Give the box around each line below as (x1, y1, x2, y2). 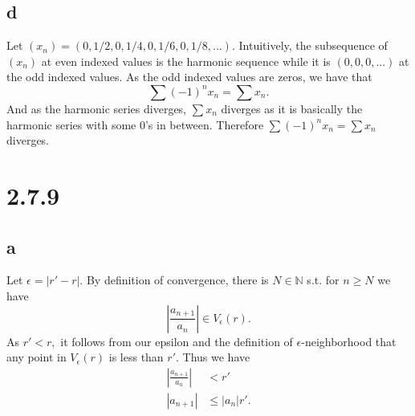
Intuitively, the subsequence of (238, 37, 388, 54)
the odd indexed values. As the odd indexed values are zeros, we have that (6, 68, 372, 85)
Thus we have (182, 349, 250, 365)
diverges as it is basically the (221, 100, 363, 116)
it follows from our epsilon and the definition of (60, 332, 293, 349)
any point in (6, 349, 67, 365)
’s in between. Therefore (144, 116, 264, 133)
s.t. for (307, 271, 340, 288)
